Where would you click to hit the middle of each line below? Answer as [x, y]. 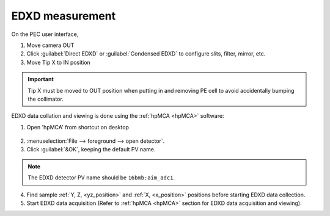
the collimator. [46, 99]
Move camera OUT [50, 45]
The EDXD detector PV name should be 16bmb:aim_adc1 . [101, 178]
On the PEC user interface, [45, 34]
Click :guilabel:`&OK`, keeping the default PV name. [91, 149]
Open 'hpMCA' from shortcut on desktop [78, 127]
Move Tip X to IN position [59, 62]
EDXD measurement [64, 16]
